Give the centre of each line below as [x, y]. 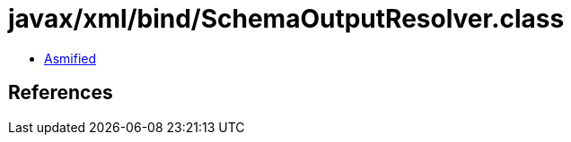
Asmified [70, 58]
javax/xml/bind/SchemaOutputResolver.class [286, 19]
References [61, 93]
